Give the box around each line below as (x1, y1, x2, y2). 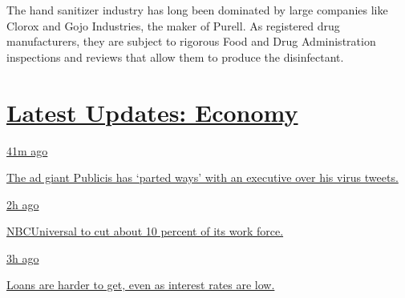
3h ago (6, 249, 39, 266)
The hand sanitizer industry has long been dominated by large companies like (6, 2, 388, 18)
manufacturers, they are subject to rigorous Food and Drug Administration (6, 33, 376, 50)
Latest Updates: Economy (6, 95, 298, 128)
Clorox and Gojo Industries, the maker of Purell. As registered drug (6, 17, 340, 34)
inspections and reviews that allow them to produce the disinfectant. (6, 48, 344, 65)
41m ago (6, 142, 48, 159)
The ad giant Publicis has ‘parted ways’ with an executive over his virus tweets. (6, 169, 399, 186)
